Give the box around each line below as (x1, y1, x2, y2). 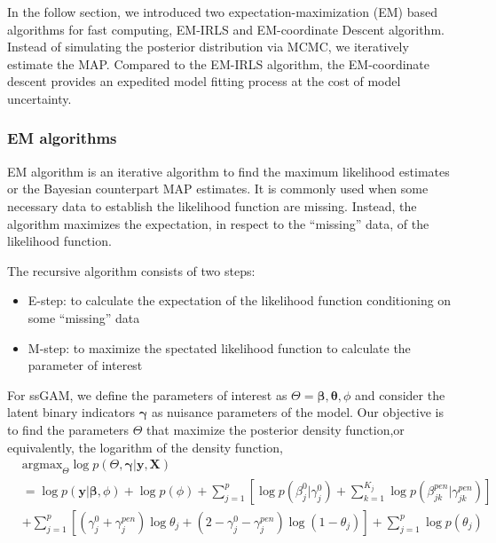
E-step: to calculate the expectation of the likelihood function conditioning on (28, 291, 452, 310)
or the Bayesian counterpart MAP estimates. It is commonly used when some (7, 179, 429, 198)
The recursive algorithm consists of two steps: (7, 261, 256, 279)
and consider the (354, 385, 445, 404)
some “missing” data (28, 308, 140, 327)
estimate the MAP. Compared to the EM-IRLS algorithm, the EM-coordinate (7, 54, 430, 73)
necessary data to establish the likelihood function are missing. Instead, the (7, 196, 417, 215)
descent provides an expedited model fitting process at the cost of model (7, 72, 401, 90)
